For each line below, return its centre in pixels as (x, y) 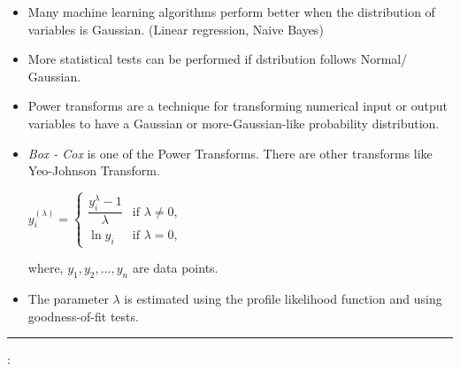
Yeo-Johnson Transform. (94, 170)
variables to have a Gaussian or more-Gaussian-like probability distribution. (234, 123)
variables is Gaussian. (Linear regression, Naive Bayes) (176, 29)
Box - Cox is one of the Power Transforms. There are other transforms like (230, 153)
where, (46, 268)
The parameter (68, 299)
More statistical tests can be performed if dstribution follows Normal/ (218, 59)
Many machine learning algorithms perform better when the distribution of (231, 12)
